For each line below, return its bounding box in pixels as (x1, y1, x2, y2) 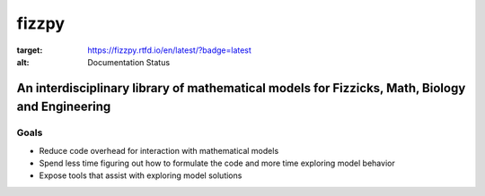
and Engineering (16, 99, 111, 115)
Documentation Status (87, 56, 171, 67)
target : (16, 45, 43, 55)
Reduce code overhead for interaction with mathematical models (39, 145, 279, 156)
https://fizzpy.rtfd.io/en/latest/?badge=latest (87, 45, 251, 55)
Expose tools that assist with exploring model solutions (39, 170, 242, 181)
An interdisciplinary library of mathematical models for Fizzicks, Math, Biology (16, 81, 466, 96)
